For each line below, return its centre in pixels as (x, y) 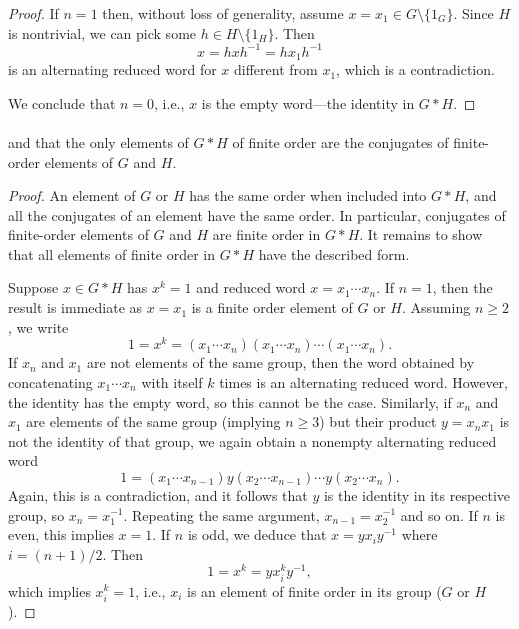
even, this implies (61, 534)
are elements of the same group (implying (153, 421)
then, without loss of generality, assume (223, 13)
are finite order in (266, 234)
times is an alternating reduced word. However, (363, 381)
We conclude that (62, 102)
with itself (172, 381)
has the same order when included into (308, 195)
